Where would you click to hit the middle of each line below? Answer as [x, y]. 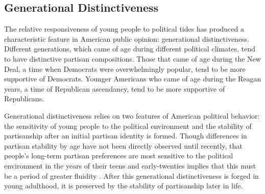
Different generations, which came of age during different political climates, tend [130, 49]
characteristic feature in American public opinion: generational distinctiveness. [127, 38]
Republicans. [24, 99]
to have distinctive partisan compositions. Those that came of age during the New [132, 58]
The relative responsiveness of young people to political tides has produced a [124, 29]
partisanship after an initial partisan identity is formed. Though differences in [126, 136]
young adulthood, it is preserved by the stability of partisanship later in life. [124, 186]
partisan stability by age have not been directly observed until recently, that [123, 145]
